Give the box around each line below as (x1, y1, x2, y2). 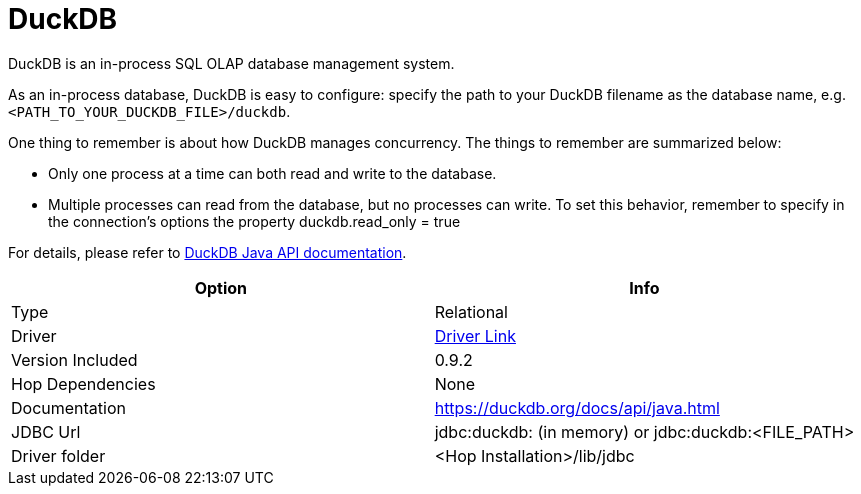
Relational (434, 301, 508, 322)
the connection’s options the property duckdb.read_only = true (48, 212, 461, 230)
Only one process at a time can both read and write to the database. (48, 164, 497, 182)
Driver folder (11, 445, 106, 466)
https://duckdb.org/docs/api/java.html (434, 397, 720, 418)
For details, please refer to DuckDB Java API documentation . (8, 243, 407, 261)
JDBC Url (11, 421, 81, 442)
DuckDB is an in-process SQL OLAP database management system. (8, 54, 455, 72)
